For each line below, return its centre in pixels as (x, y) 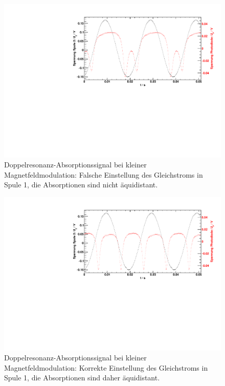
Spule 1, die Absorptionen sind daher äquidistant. (82, 378)
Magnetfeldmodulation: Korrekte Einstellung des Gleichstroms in (106, 367)
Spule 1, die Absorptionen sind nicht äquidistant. (81, 185)
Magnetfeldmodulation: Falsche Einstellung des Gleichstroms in (104, 174)
